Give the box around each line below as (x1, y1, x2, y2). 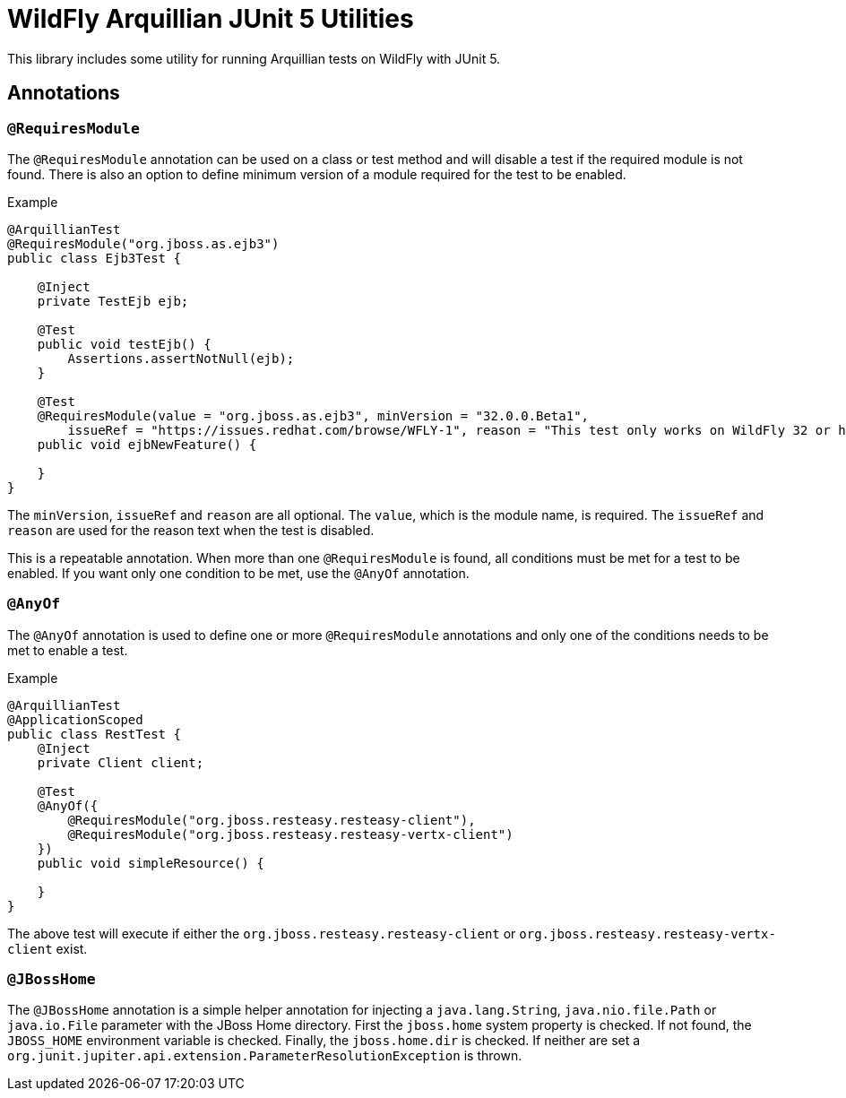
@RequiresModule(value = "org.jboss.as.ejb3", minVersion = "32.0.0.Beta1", (37, 408, 590, 423)
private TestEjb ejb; (37, 293, 189, 308)
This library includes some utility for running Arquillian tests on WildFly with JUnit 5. (7, 50, 501, 66)
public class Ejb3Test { (7, 250, 181, 265)
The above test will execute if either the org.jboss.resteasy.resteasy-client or (7, 925, 516, 941)
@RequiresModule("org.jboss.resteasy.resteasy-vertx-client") (67, 826, 514, 842)
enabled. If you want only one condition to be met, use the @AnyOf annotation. (7, 565, 470, 581)
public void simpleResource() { (37, 855, 264, 870)
